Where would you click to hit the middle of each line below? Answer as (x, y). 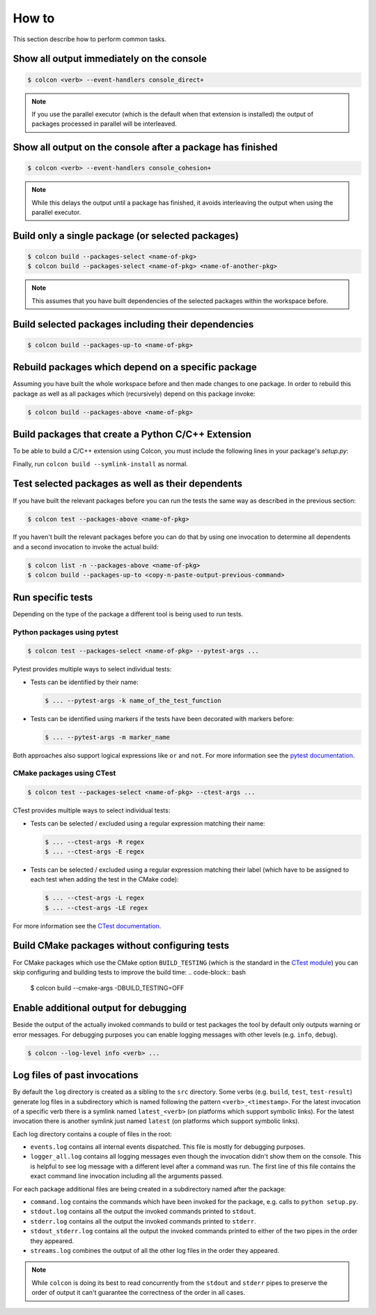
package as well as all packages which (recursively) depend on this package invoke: (134, 394)
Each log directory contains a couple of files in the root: (92, 1134)
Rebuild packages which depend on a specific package (135, 367)
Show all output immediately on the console (110, 59)
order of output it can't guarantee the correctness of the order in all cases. (138, 1293)
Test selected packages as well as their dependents (128, 484)
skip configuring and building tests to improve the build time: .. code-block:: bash (130, 972)
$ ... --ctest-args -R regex (95, 842)
